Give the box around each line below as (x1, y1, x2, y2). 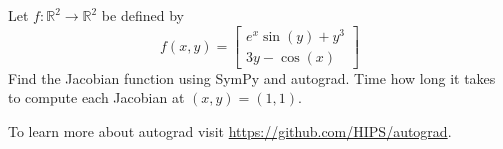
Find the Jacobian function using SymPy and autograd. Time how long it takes (8, 67, 496, 88)
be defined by (101, 5, 184, 25)
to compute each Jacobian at (8, 87, 185, 108)
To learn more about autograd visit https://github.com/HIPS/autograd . (8, 120, 452, 141)
